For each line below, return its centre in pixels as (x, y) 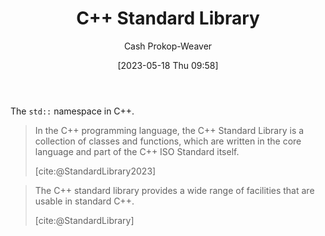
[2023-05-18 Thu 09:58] (168, 65)
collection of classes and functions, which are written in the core (168, 141)
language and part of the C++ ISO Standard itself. (137, 151)
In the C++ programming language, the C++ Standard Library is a (169, 130)
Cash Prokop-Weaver (168, 46)
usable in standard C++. (84, 201)
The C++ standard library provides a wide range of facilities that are (174, 190)
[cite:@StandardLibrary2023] (95, 171)
